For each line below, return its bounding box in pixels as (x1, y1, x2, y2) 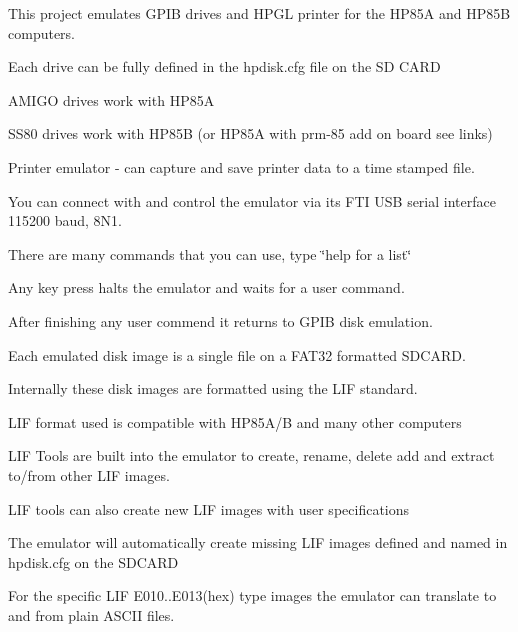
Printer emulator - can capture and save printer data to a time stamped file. (8, 156, 475, 177)
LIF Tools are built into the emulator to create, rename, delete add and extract (8, 445, 495, 466)
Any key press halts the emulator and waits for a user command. (8, 277, 405, 298)
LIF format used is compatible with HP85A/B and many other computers (8, 411, 462, 432)
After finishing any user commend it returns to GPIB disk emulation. (8, 310, 433, 331)
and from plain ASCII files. (8, 604, 175, 625)
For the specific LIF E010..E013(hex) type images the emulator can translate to (8, 585, 497, 606)
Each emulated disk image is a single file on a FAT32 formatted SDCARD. (8, 344, 466, 365)
